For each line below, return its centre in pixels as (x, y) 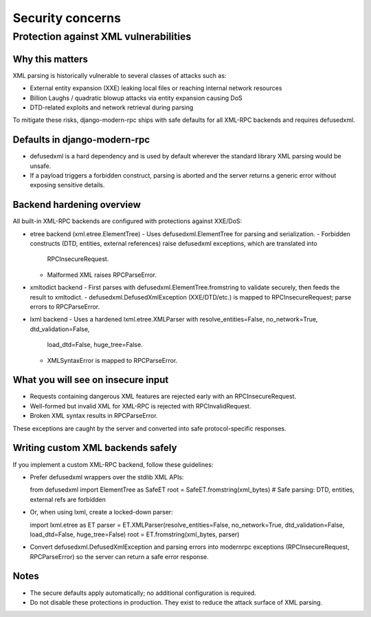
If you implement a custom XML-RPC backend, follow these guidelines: (113, 464)
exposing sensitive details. (67, 185)
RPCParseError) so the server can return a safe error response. (119, 556)
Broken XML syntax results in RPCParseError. (94, 416)
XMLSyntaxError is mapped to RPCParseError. (112, 360)
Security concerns (67, 18)
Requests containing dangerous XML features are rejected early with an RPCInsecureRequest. (163, 397)
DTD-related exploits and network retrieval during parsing (112, 107)
